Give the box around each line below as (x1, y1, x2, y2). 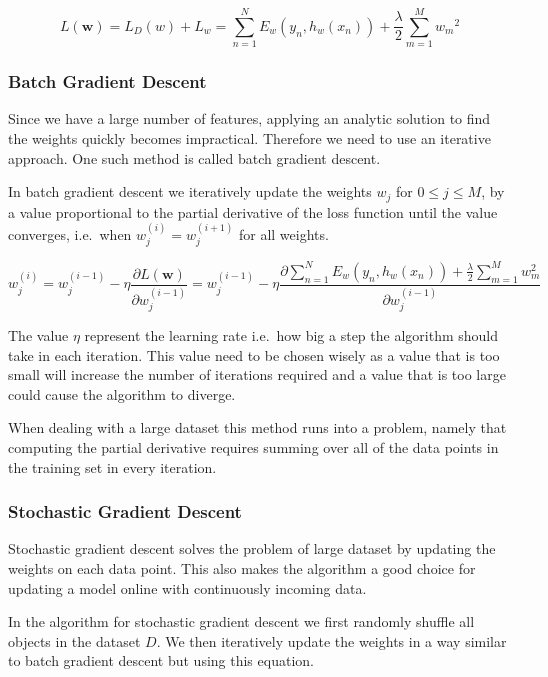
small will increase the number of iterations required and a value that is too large (8, 364, 506, 385)
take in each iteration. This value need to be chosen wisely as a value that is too (8, 344, 500, 365)
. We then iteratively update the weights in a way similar (156, 630, 507, 651)
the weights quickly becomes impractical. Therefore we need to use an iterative (8, 127, 491, 148)
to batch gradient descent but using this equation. (8, 650, 314, 671)
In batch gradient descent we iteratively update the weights (8, 181, 372, 202)
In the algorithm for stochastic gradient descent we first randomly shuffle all (8, 611, 475, 632)
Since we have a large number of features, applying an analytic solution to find (8, 108, 491, 129)
